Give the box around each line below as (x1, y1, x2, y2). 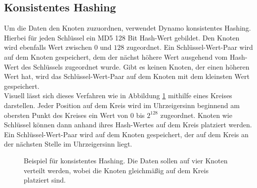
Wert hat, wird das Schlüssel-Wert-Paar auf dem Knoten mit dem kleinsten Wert (4, 71, 250, 81)
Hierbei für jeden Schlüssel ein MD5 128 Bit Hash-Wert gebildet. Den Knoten (4, 32, 240, 42)
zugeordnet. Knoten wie (160, 110, 232, 120)
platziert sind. (24, 175, 66, 185)
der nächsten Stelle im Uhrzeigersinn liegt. (4, 139, 132, 149)
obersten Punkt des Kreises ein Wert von (4, 110, 128, 120)
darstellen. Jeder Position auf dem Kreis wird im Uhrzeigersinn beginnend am (4, 100, 240, 110)
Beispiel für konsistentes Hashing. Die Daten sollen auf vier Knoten (24, 155, 228, 165)
